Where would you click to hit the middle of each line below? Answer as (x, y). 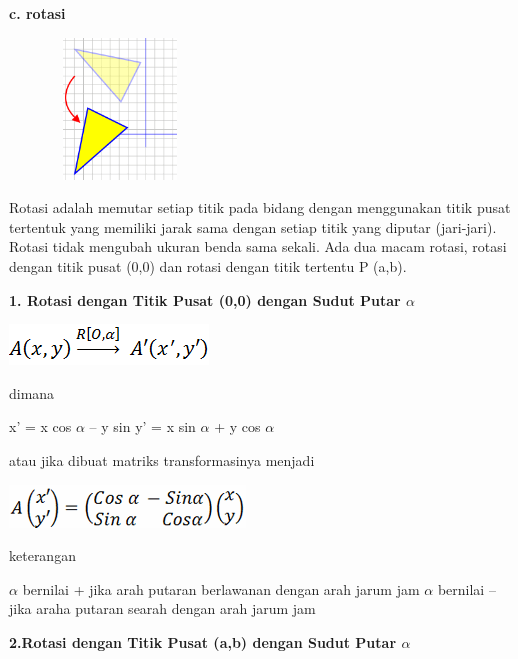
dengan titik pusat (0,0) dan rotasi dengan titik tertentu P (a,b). (208, 266)
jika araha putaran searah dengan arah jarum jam (162, 608)
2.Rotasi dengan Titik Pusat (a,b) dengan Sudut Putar (203, 641)
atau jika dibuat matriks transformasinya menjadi (162, 460)
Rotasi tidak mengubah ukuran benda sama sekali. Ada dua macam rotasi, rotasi (258, 246)
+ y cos (237, 426)
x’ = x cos (40, 426)
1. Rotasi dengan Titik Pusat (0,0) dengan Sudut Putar (205, 299)
